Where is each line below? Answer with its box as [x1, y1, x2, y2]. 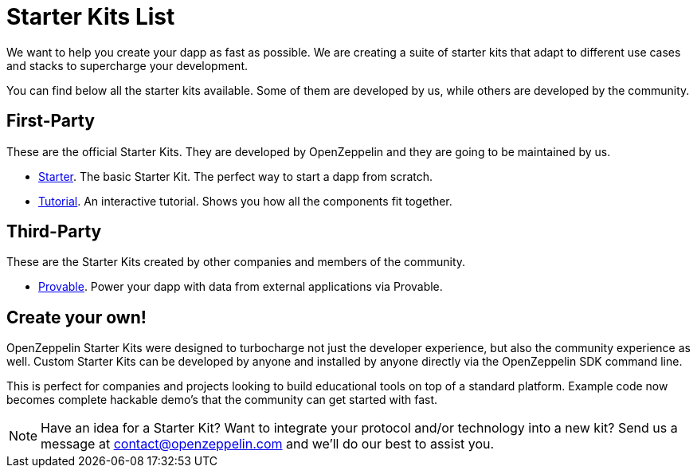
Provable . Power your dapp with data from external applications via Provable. [38, 280, 443, 294]
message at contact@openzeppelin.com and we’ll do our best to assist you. [41, 436, 495, 452]
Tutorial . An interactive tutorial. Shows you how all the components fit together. [38, 194, 452, 208]
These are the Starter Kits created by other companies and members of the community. [6, 255, 466, 269]
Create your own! [6, 307, 147, 327]
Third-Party [6, 221, 102, 242]
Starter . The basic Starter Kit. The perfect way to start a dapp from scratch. [38, 169, 433, 183]
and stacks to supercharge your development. [6, 58, 248, 72]
